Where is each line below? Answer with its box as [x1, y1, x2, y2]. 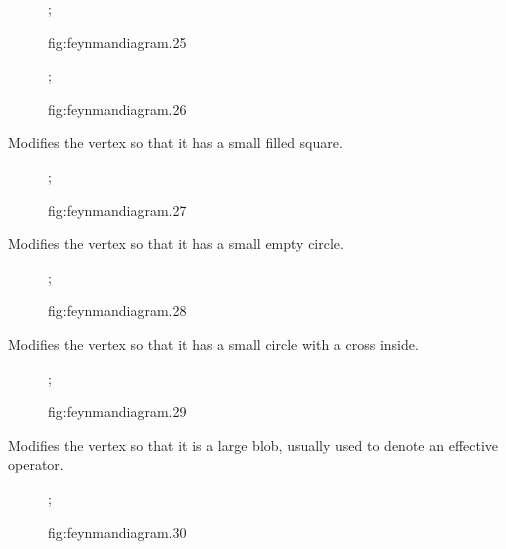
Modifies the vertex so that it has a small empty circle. [8, 233, 344, 254]
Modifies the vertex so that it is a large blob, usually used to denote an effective [8, 434, 499, 455]
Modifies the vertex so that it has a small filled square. [8, 132, 343, 153]
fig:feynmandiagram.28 [48, 300, 187, 321]
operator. [8, 454, 64, 475]
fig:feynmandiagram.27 [48, 199, 187, 220]
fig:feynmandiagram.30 [48, 521, 187, 542]
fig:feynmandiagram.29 [48, 401, 187, 422]
